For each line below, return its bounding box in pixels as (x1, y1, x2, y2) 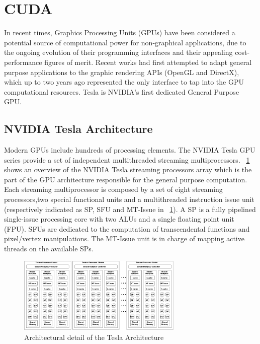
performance (4, 56, 42, 67)
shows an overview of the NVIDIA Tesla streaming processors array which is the (4, 164, 252, 175)
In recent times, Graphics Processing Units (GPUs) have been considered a (4, 27, 235, 38)
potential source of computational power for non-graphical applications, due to (4, 37, 246, 47)
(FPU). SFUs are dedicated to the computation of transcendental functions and (4, 223, 250, 234)
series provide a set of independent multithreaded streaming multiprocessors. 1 (4, 154, 250, 165)
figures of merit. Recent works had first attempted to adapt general (44, 56, 252, 67)
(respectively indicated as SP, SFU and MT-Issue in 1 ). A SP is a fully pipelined (4, 203, 256, 214)
